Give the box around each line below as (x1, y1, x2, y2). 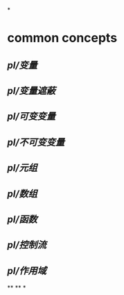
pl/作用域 (7, 265, 47, 276)
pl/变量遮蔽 (7, 84, 56, 96)
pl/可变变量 (7, 111, 56, 123)
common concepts (7, 30, 118, 46)
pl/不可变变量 (7, 136, 65, 148)
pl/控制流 (7, 239, 47, 251)
